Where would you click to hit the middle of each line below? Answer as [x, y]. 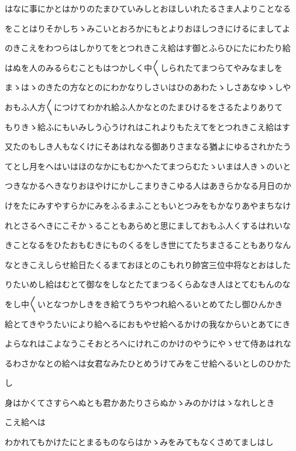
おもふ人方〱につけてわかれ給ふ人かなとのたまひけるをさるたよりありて [144, 106]
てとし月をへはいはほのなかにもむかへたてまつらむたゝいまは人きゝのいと [148, 166]
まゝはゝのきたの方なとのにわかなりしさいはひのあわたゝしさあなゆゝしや [148, 87]
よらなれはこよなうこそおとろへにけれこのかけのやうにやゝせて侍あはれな [148, 343]
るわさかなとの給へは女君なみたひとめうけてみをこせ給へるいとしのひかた [148, 363]
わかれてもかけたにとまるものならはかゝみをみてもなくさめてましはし [139, 442]
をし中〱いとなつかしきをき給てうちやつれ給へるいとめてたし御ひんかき [144, 304]
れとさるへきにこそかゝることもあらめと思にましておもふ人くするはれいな [148, 225]
